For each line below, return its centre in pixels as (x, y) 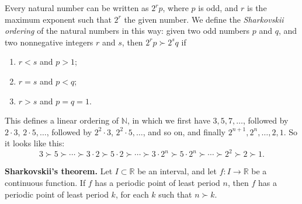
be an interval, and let (177, 171)
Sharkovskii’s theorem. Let (59, 171)
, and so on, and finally (184, 131)
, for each (132, 194)
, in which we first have (169, 120)
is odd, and (218, 8)
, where (176, 8)
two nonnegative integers (49, 42)
